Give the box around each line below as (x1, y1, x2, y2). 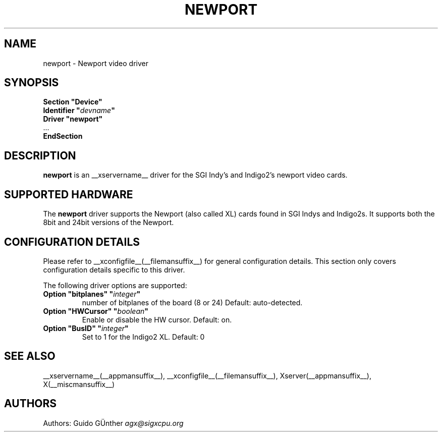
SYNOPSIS (4, 76, 59, 89)
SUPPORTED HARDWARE (4, 188, 133, 201)
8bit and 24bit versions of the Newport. (43, 218, 174, 227)
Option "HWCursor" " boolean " (43, 306, 149, 315)
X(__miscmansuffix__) (43, 379, 115, 389)
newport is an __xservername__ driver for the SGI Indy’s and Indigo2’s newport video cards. (43, 171, 348, 180)
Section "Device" (43, 97, 102, 106)
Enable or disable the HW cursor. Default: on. (82, 315, 232, 324)
